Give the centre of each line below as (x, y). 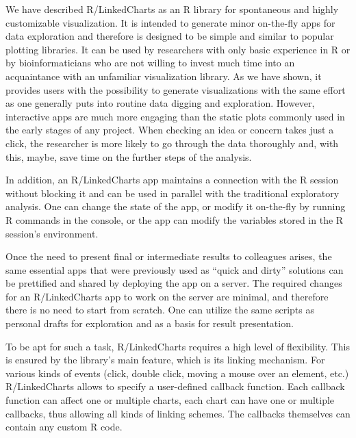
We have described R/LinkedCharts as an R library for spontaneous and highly (172, 9)
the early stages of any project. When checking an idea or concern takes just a (170, 130)
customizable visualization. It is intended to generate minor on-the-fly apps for (170, 22)
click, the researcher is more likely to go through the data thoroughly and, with (172, 143)
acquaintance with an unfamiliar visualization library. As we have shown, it (164, 76)
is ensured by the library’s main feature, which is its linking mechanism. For (165, 360)
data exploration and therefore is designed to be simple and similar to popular (170, 36)
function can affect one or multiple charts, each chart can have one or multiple (170, 400)
